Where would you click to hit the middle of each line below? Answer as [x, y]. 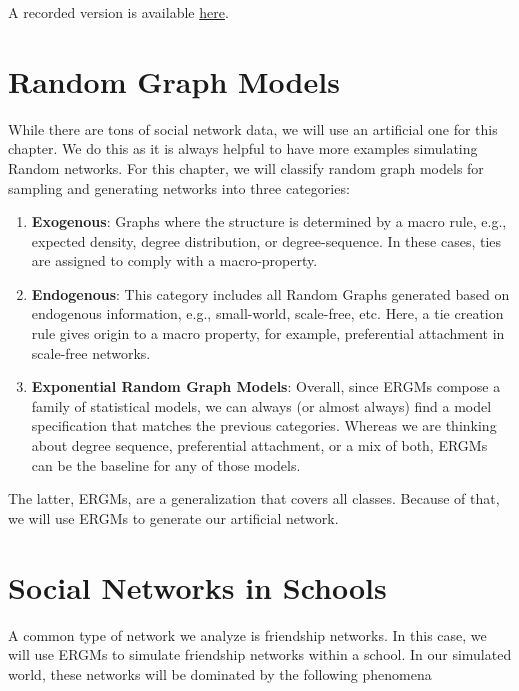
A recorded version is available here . [118, 12]
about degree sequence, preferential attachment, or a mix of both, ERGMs [259, 445]
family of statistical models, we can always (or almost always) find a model [261, 405]
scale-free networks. [91, 352]
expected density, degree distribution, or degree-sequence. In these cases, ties [266, 240]
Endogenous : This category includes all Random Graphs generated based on [270, 293]
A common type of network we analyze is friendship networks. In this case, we [247, 634]
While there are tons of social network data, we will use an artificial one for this [253, 128]
